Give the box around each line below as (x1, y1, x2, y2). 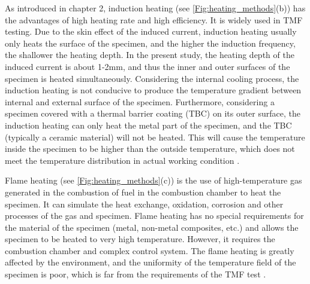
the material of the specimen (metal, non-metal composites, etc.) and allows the (5, 221, 299, 233)
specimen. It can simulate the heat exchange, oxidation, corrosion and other (5, 197, 284, 210)
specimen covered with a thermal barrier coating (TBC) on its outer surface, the (5, 107, 300, 120)
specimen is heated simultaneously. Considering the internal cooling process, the (5, 72, 299, 84)
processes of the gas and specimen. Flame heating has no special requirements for (5, 209, 304, 222)
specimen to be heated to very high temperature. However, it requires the (5, 233, 275, 245)
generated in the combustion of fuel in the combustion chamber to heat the (5, 185, 281, 198)
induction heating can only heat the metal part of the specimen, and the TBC (5, 118, 292, 131)
